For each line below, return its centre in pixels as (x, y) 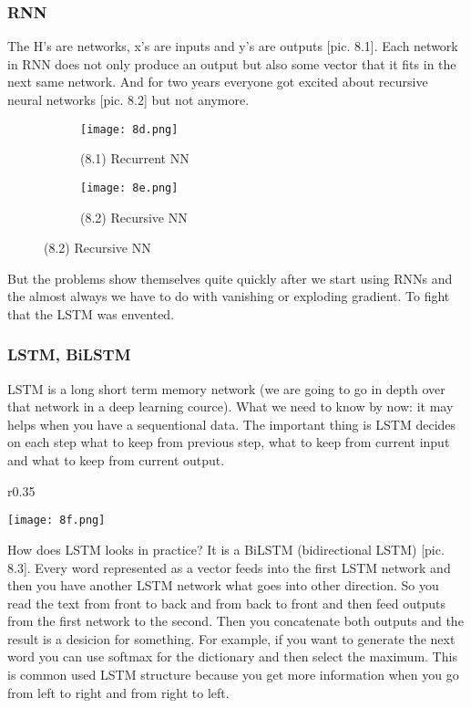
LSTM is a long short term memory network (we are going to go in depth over (226, 388)
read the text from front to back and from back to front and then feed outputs (226, 603)
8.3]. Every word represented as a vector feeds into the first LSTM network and (229, 567)
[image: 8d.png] (129, 129)
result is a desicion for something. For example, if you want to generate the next (231, 638)
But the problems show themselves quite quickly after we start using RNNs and (230, 278)
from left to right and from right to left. (118, 692)
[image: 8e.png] (129, 187)
